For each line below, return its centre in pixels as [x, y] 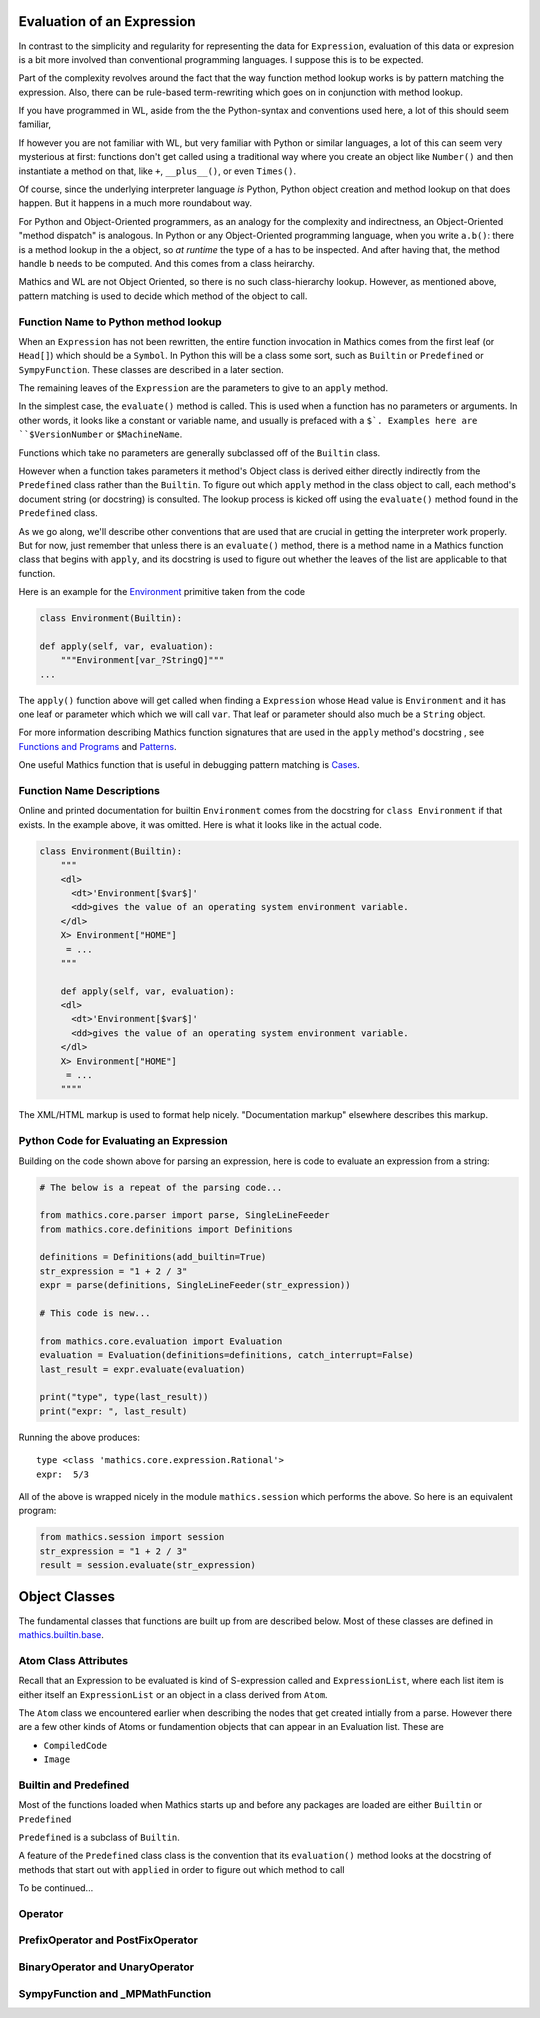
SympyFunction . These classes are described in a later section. [151, 369]
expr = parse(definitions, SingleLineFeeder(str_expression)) [195, 1285]
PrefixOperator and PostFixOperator [108, 1940]
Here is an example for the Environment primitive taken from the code [162, 592]
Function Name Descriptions [89, 791]
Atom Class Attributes [73, 1660]
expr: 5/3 [63, 1474]
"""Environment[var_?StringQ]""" [142, 660]
